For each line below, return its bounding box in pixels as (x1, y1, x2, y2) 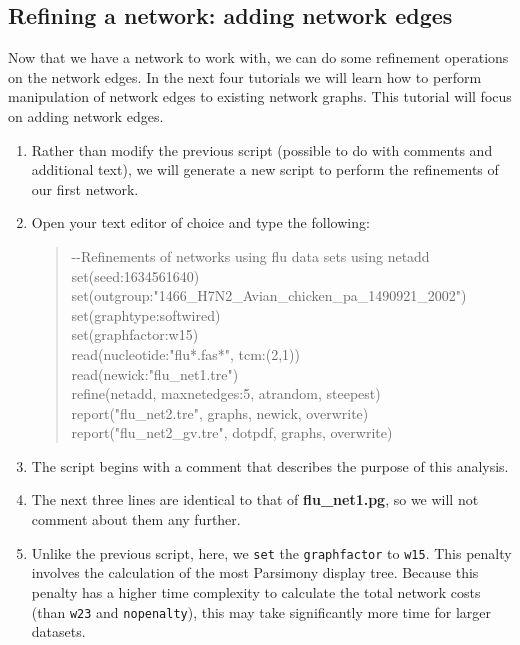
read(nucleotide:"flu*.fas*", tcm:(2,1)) (71, 343, 300, 364)
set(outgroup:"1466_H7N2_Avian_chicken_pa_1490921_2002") (71, 285, 467, 306)
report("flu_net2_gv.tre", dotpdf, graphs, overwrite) (71, 422, 393, 443)
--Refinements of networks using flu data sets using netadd (71, 245, 430, 266)
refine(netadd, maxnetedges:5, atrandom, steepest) (71, 383, 381, 404)
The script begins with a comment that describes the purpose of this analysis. (31, 455, 509, 476)
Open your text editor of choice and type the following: (31, 212, 370, 233)
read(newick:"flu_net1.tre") (71, 363, 239, 384)
